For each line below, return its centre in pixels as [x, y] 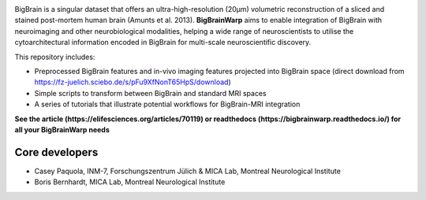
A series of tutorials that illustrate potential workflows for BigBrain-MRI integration [167, 104]
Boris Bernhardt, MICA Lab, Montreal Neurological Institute [130, 182]
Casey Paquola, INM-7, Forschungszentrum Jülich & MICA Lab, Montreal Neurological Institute [187, 171]
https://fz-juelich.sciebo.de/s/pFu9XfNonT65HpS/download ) [133, 82]
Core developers [56, 152]
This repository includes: [55, 57]
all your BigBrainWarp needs [62, 129]
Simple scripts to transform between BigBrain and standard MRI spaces [151, 93]
